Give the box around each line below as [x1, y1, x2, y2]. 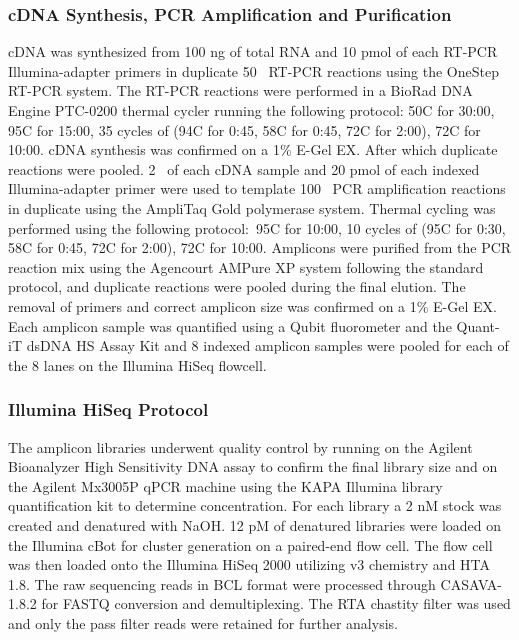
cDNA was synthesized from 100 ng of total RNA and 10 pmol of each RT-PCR [8, 41, 498, 62]
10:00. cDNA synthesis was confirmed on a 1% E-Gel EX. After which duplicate [8, 139, 498, 160]
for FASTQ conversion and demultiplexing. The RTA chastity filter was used [41, 593, 511, 614]
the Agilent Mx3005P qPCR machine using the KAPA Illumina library [8, 475, 443, 496]
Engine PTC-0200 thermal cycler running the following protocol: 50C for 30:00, [8, 100, 495, 120]
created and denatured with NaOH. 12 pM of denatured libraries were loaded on [8, 514, 502, 535]
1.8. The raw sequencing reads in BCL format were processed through [8, 573, 436, 594]
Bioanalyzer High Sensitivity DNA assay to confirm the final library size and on [8, 456, 498, 477]
